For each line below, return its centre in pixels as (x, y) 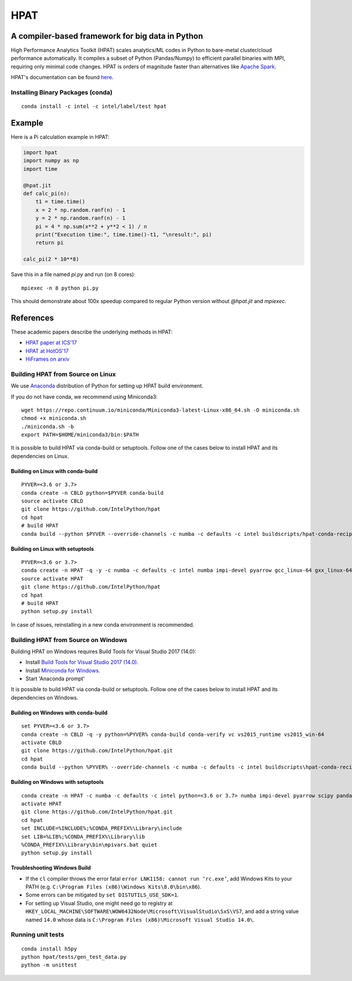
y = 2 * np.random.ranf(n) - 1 (80, 218)
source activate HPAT (52, 578)
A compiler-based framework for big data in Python (107, 36)
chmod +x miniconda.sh (54, 418)
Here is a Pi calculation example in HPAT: (60, 137)
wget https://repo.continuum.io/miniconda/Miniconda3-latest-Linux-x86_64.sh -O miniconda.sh (160, 410)
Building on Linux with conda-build (54, 471)
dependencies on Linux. (40, 456)
